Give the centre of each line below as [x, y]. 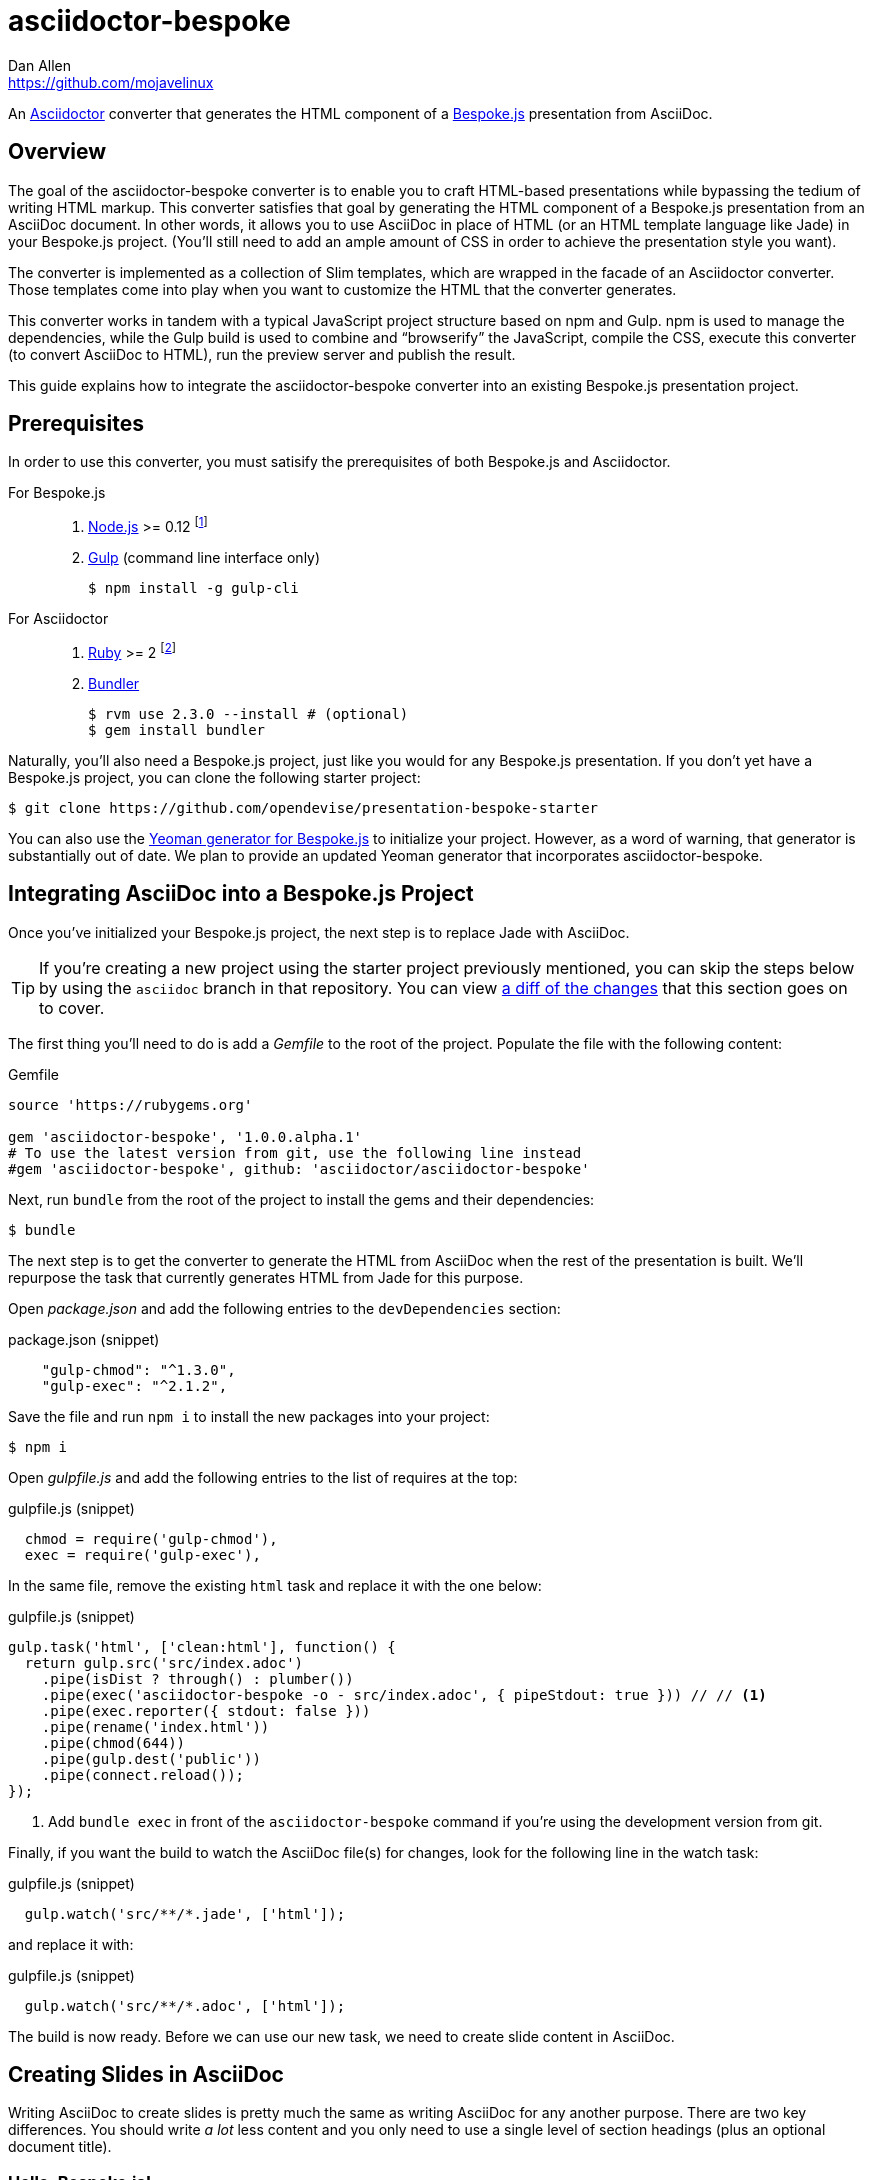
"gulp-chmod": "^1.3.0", [138, 1369]
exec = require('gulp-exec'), [142, 1554]
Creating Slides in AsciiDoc [146, 2075]
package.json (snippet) [84, 1339]
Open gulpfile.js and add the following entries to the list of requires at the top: [263, 1477]
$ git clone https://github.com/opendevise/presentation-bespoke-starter [303, 807]
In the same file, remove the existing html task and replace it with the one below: [275, 1585]
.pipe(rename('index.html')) [155, 1726]
